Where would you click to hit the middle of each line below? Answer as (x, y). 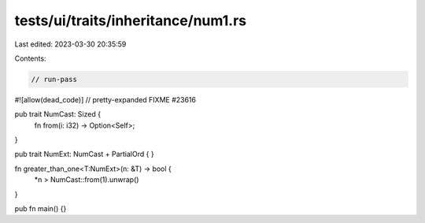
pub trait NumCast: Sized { (58, 114)
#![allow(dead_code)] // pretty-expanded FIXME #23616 (105, 99)
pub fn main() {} (41, 209)
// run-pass (54, 79)
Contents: (30, 58)
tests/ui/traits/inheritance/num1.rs (131, 20)
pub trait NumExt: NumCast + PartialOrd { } (84, 154)
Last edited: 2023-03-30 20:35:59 (70, 44)
